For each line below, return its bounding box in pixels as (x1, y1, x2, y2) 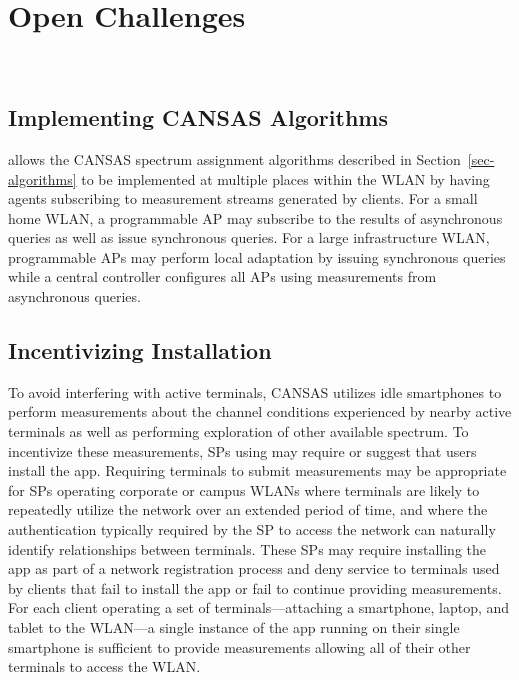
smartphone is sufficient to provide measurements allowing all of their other (8, 636, 471, 657)
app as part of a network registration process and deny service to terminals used (8, 558, 500, 579)
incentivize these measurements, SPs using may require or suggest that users (8, 440, 477, 461)
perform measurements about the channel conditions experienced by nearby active (8, 401, 512, 422)
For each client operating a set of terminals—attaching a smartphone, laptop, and (8, 597, 510, 618)
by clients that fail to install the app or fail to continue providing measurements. (8, 577, 502, 598)
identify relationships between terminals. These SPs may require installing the (8, 538, 486, 559)
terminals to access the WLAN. (8, 656, 201, 677)
